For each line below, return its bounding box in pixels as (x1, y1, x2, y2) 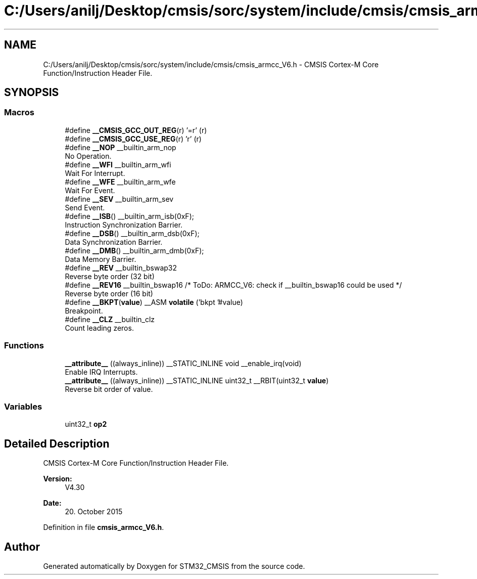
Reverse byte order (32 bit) (65, 272, 155, 281)
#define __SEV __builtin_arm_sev (65, 194, 174, 203)
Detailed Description (4, 437, 110, 450)
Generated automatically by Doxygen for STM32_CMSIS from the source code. (43, 562, 305, 570)
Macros (4, 107, 34, 118)
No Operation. (65, 151, 112, 160)
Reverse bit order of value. (65, 384, 153, 393)
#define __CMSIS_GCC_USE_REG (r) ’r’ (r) (65, 134, 202, 143)
